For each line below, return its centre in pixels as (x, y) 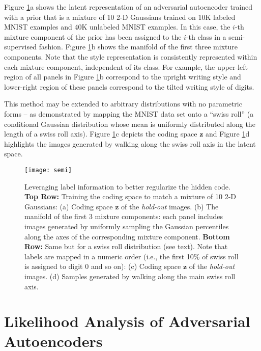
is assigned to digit (54, 266)
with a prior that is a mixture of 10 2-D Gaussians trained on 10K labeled (120, 17)
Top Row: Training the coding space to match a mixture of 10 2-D (130, 196)
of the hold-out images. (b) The (170, 206)
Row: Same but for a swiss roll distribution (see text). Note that (126, 246)
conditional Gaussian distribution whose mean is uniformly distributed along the (130, 124)
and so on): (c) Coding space (136, 266)
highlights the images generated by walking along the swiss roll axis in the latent (130, 143)
